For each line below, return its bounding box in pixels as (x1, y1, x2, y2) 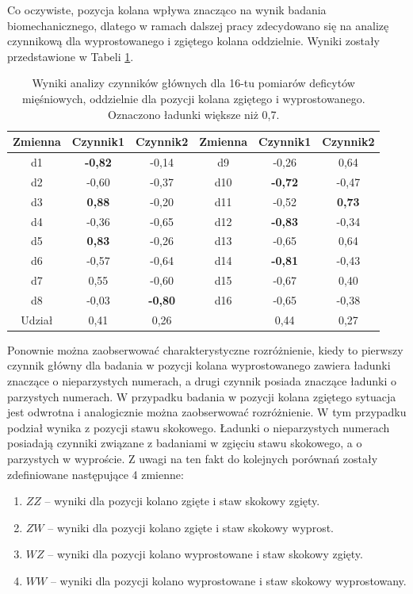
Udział (21, 311, 53, 328)
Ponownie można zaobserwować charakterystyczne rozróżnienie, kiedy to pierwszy (7, 341, 403, 358)
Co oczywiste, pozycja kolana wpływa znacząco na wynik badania (7, 2, 327, 17)
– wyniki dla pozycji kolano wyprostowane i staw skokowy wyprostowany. (50, 572, 407, 588)
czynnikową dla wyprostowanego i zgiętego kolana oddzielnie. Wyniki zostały (7, 33, 380, 49)
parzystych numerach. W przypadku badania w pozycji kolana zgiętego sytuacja (7, 388, 396, 404)
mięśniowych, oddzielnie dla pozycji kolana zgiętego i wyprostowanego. (21, 90, 365, 106)
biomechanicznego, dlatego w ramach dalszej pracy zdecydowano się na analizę (7, 17, 389, 33)
